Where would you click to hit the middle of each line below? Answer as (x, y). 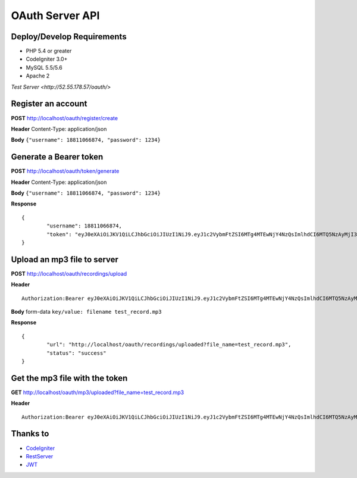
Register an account (49, 104)
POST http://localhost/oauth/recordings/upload (69, 273)
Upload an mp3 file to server (65, 259)
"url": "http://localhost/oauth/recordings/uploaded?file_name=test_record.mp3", (169, 345)
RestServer (40, 456)
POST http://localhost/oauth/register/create (65, 118)
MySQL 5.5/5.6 (44, 67)
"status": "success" (76, 353)
